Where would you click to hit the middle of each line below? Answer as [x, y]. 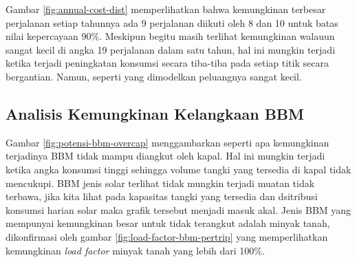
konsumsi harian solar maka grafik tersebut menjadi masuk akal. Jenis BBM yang [178, 209]
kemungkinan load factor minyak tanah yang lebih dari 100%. [135, 250]
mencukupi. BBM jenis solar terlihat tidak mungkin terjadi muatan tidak [160, 183]
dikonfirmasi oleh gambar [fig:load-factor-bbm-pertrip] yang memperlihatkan [167, 236]
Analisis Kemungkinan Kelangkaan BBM [155, 113]
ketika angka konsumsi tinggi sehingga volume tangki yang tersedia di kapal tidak [178, 169]
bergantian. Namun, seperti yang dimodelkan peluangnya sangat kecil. [154, 76]
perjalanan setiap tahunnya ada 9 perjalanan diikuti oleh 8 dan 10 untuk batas [172, 22]
